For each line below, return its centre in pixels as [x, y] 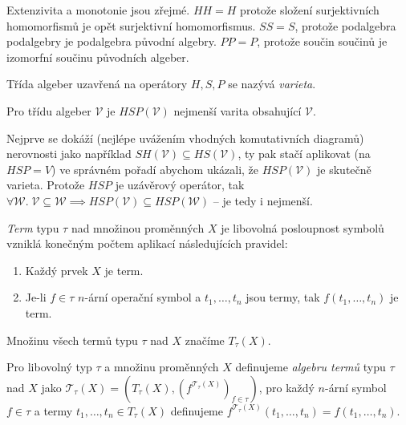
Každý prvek [57, 270]
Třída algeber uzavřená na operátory [97, 84]
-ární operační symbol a [143, 297]
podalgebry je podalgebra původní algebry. [112, 41]
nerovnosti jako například [69, 154]
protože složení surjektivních [310, 10]
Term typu [33, 227]
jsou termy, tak [283, 297]
